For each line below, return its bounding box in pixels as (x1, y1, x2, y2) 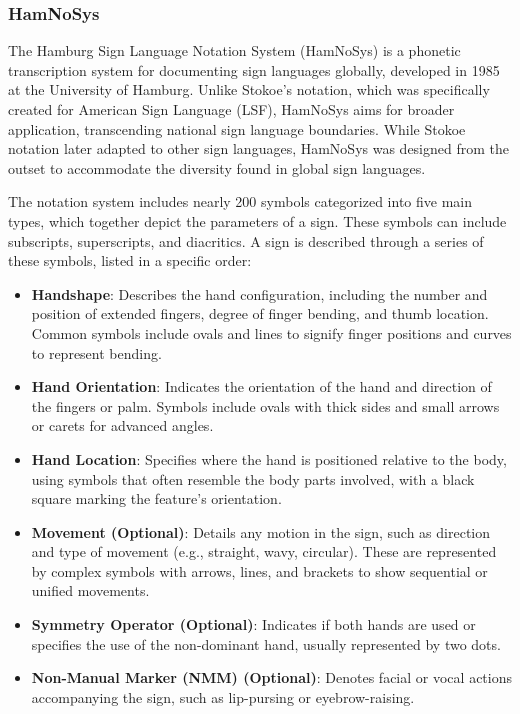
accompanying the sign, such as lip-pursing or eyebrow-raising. (31, 686, 415, 707)
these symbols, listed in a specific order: (8, 250, 252, 271)
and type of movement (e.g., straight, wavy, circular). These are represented (31, 541, 497, 562)
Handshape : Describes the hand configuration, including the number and (31, 283, 488, 304)
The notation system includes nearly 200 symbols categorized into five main (8, 191, 472, 212)
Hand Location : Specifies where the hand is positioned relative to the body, (31, 448, 507, 469)
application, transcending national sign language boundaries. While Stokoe (8, 118, 466, 139)
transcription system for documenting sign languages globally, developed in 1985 (8, 59, 500, 80)
